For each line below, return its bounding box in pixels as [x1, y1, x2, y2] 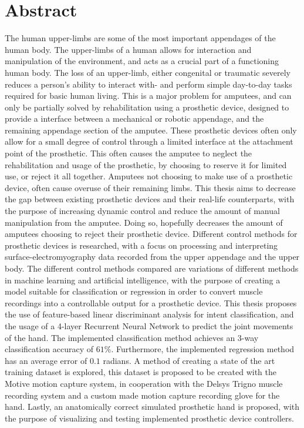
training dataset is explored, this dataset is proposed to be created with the [5, 366, 277, 378]
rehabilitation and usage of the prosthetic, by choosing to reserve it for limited [5, 158, 287, 170]
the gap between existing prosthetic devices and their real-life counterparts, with [5, 193, 295, 205]
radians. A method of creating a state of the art [103, 354, 275, 366]
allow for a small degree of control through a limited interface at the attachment [5, 135, 293, 148]
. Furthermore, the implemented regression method [111, 343, 295, 355]
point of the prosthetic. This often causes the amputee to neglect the [5, 147, 252, 159]
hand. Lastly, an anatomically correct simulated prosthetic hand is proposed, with [5, 400, 300, 413]
